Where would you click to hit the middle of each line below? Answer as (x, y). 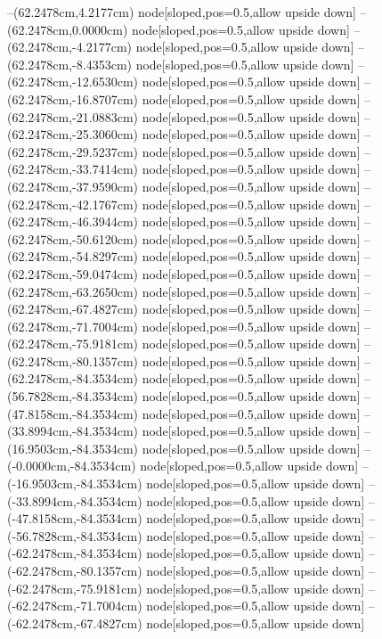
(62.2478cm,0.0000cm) (68, 29)
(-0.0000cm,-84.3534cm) (72, 466)
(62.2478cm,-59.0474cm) (73, 273)
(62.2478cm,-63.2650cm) (73, 291)
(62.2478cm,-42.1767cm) (73, 204)
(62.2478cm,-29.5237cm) (73, 151)
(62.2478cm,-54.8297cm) (73, 256)
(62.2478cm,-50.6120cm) (73, 238)
